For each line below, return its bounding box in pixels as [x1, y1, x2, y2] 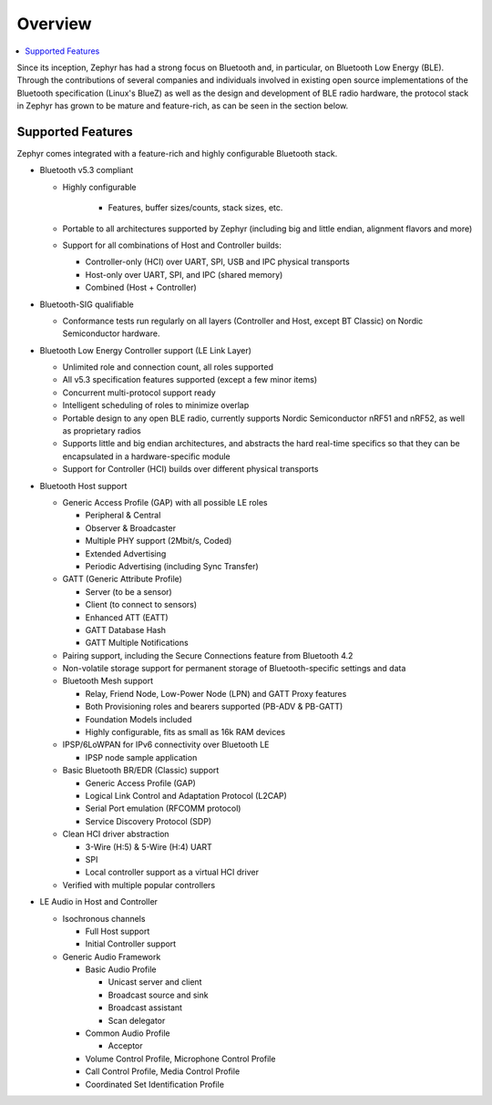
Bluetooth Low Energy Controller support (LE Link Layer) [39, 344, 252, 355]
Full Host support [85, 926, 150, 936]
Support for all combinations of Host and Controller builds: [62, 240, 282, 251]
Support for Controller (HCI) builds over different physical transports [62, 464, 319, 475]
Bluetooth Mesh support [62, 675, 154, 687]
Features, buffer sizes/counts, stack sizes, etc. [108, 202, 283, 213]
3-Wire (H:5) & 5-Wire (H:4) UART [85, 841, 213, 852]
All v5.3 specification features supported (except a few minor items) [62, 374, 318, 385]
